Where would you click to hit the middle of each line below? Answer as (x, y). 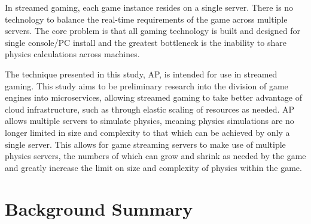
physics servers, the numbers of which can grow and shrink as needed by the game (155, 156)
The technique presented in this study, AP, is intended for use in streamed (141, 74)
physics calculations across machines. (72, 54)
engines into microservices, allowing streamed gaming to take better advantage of (154, 97)
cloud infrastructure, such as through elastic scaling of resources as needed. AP (150, 109)
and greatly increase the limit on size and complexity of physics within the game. (153, 167)
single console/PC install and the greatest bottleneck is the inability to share (146, 42)
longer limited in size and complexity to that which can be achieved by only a (147, 132)
